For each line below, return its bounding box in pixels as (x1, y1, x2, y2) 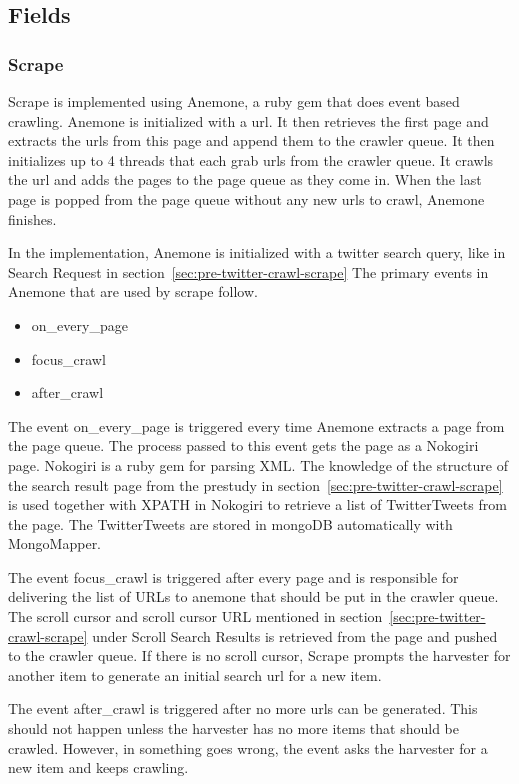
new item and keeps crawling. (8, 757, 189, 778)
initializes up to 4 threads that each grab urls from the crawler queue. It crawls (8, 149, 494, 170)
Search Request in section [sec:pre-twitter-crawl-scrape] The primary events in (8, 261, 489, 282)
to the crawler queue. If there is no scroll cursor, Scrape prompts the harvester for (8, 645, 511, 666)
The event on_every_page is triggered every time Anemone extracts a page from (8, 415, 505, 436)
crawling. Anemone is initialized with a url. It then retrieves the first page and (8, 110, 489, 131)
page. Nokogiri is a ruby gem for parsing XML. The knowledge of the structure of (8, 454, 508, 475)
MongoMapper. (8, 533, 102, 554)
